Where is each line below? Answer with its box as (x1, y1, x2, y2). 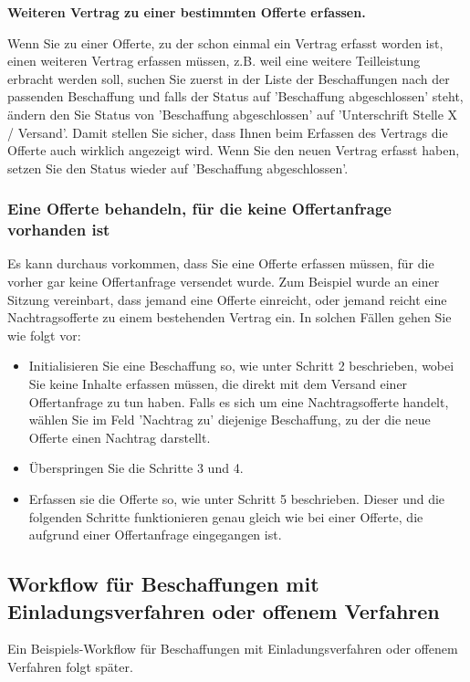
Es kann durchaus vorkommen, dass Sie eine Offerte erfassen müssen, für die (7, 254, 434, 273)
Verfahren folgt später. (7, 656, 133, 676)
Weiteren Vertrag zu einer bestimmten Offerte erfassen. (7, 3, 366, 21)
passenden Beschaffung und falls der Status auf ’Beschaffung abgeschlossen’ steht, (7, 87, 464, 106)
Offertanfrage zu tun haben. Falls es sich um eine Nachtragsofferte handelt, (28, 392, 449, 411)
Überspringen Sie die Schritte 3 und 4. (28, 458, 244, 477)
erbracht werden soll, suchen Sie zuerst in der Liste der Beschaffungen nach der (7, 68, 450, 88)
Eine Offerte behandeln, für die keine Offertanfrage (7, 197, 392, 220)
